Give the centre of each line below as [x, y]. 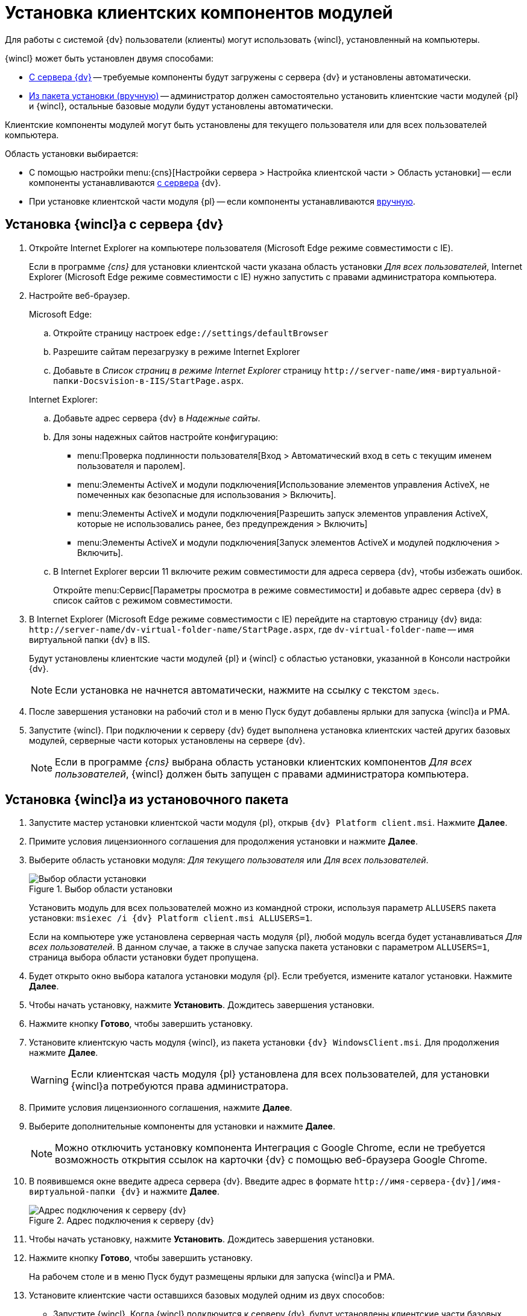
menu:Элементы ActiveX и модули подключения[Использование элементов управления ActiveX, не [283, 484]
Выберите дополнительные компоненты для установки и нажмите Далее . [182, 1126]
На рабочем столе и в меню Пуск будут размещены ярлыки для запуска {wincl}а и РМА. [212, 1277]
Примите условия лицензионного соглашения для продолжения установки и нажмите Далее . [223, 842]
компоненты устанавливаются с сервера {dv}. [125, 182]
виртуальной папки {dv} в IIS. [90, 639]
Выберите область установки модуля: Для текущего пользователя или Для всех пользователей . [229, 860]
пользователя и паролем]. [131, 465]
